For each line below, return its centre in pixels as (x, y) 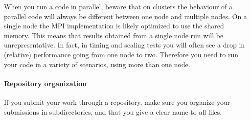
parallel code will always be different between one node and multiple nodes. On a (125, 16)
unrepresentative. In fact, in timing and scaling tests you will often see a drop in (125, 45)
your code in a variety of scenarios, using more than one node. (97, 64)
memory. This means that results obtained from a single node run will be (114, 35)
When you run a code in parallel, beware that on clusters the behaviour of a (118, 6)
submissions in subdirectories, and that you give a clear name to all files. (113, 111)
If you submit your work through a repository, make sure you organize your (117, 102)
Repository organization (46, 83)
